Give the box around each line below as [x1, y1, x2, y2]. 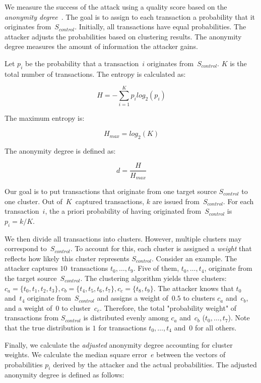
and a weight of [5, 302, 52, 313]
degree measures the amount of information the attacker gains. [5, 41, 198, 52]
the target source [5, 272, 57, 283]
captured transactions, [75, 196, 145, 206]
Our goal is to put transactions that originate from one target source [5, 185, 217, 196]
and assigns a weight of [97, 293, 168, 303]
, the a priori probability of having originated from [45, 206, 202, 216]
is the [230, 58, 247, 68]
